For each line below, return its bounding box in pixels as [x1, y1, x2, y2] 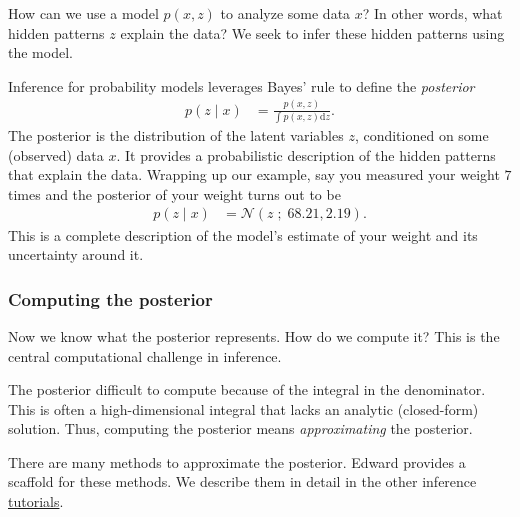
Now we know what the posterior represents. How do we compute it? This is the [8, 325, 500, 346]
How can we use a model [8, 3, 159, 23]
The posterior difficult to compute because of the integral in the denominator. [8, 379, 486, 400]
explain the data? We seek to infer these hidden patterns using [120, 22, 505, 43]
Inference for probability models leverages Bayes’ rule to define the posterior [8, 75, 475, 96]
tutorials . [8, 491, 64, 512]
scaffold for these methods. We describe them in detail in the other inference [8, 471, 477, 492]
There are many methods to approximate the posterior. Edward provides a [8, 451, 466, 472]
